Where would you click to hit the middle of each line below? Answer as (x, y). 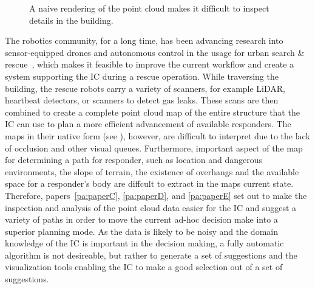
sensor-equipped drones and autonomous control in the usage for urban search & (155, 52)
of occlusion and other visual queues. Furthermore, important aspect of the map (154, 148)
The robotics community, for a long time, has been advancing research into (144, 40)
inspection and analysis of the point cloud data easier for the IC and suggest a (151, 207)
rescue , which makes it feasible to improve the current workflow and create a (150, 64)
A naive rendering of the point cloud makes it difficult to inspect (149, 8)
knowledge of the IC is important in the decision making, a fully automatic (144, 243)
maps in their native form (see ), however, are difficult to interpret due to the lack (157, 135)
